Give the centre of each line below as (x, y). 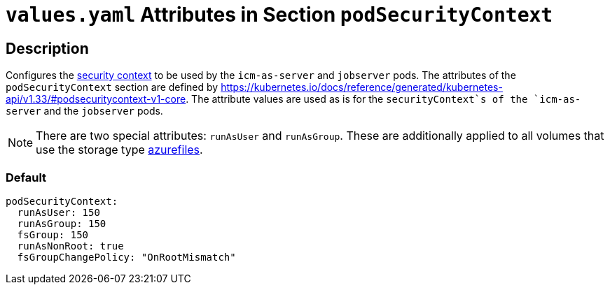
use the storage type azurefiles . (119, 150)
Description (47, 48)
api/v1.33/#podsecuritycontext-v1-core (96, 99)
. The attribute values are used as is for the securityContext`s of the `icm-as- (383, 99)
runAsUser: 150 (58, 212)
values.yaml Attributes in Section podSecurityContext (279, 15)
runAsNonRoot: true (70, 246)
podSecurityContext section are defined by (112, 87)
